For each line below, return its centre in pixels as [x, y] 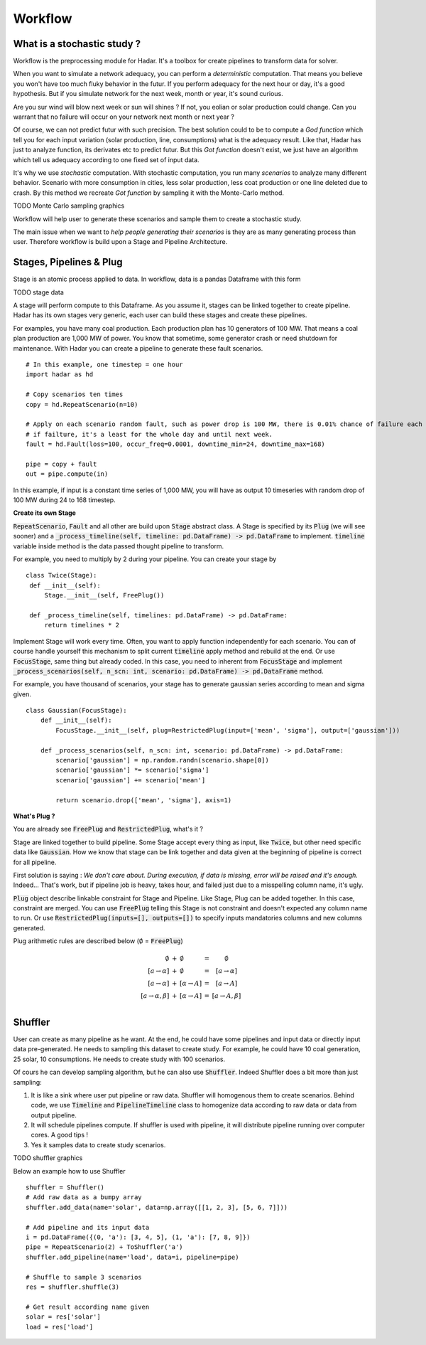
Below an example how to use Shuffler [69, 1171]
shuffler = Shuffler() [65, 1187]
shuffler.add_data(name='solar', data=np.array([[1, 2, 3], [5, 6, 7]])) [157, 1207]
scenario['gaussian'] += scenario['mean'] [131, 780]
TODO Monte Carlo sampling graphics [69, 206]
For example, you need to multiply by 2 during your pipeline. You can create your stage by [145, 559]
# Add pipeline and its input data [88, 1227]
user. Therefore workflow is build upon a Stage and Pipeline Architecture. [120, 242]
